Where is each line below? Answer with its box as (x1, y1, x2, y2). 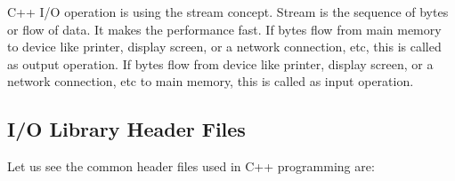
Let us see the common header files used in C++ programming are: (7, 157, 375, 176)
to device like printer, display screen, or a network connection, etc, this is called (7, 37, 442, 56)
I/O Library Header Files (7, 115, 246, 143)
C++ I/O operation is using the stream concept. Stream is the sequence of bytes (7, 3, 449, 20)
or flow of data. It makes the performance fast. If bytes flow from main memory (7, 20, 442, 38)
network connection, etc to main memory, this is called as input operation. (7, 72, 414, 90)
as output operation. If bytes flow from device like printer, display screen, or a (7, 54, 434, 73)
